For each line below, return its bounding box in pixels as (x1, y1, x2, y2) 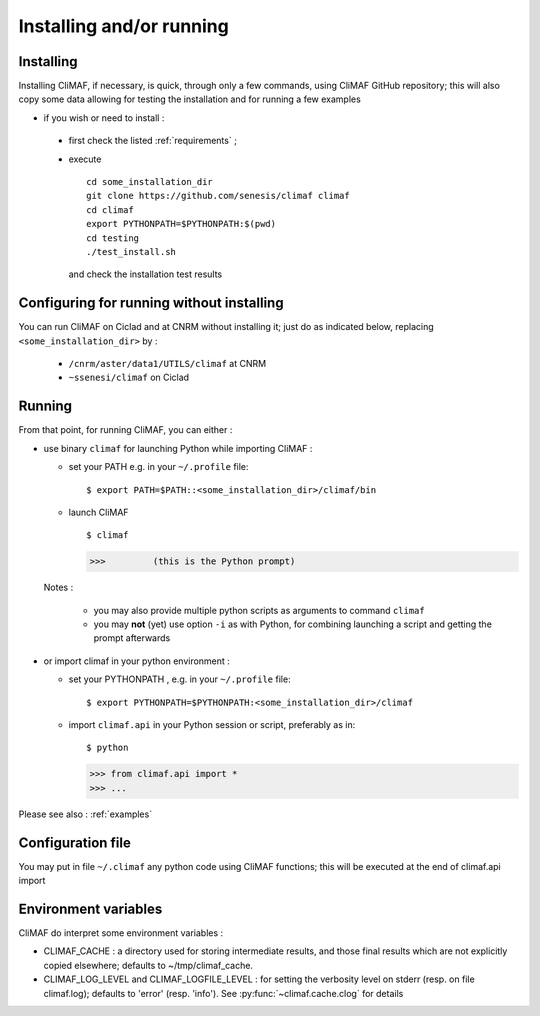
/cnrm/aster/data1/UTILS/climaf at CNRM (68, 358, 267, 370)
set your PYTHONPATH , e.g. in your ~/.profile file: (68, 673, 291, 685)
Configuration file (18, 834, 132, 851)
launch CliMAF (68, 506, 129, 518)
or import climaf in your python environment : (43, 655, 230, 667)
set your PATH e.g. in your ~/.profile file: (68, 461, 249, 473)
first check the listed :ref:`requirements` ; (68, 135, 237, 147)
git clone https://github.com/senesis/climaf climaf (86, 190, 350, 202)
